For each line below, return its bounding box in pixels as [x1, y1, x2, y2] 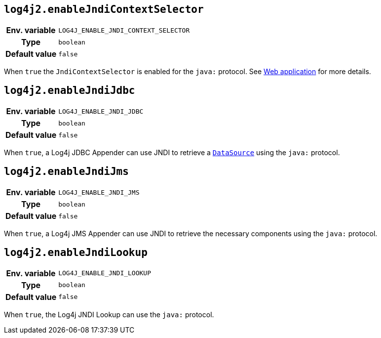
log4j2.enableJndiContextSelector [4, 3, 204, 15]
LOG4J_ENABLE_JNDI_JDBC [58, 107, 144, 115]
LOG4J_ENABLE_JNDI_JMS [58, 188, 140, 196]
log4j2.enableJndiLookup [4, 246, 148, 258]
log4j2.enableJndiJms [4, 165, 129, 177]
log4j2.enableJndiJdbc [4, 84, 135, 96]
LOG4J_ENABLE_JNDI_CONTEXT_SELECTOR [58, 26, 190, 34]
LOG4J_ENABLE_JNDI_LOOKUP [58, 269, 151, 277]
